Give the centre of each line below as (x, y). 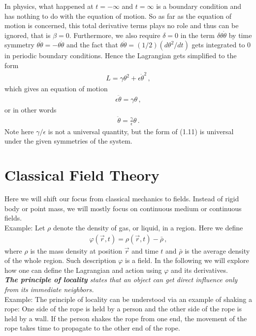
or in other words (31, 110)
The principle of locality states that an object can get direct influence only (121, 280)
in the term (197, 35)
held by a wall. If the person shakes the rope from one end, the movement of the (126, 318)
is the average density (217, 250)
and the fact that (92, 45)
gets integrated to (218, 45)
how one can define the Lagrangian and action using (83, 270)
